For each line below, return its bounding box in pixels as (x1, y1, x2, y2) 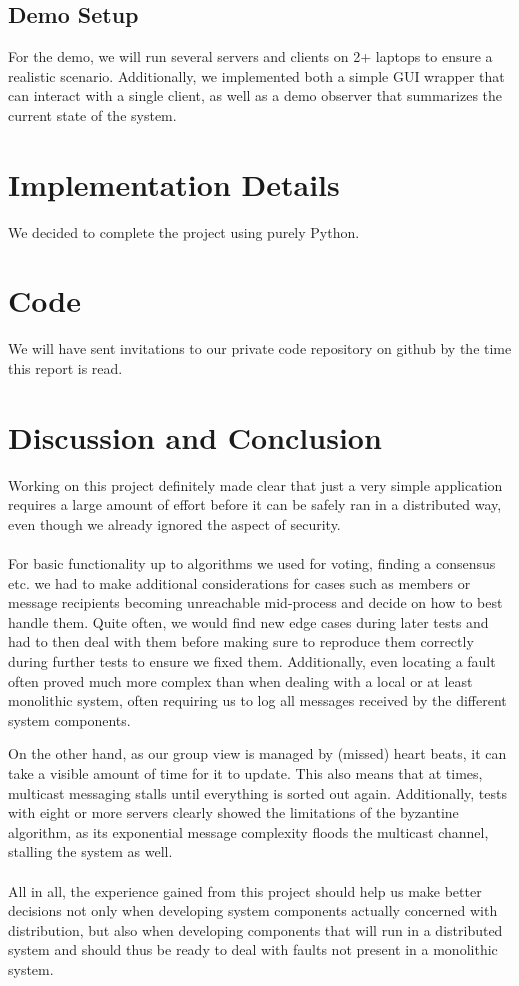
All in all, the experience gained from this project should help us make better (8, 880, 482, 901)
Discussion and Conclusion (8, 416, 382, 457)
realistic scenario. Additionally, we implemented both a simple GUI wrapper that (8, 65, 505, 86)
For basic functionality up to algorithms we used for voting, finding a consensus (8, 553, 496, 574)
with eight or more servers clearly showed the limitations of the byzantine (8, 802, 459, 823)
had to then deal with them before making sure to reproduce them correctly (8, 631, 474, 652)
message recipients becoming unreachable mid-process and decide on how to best (8, 592, 503, 613)
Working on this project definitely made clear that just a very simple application (8, 474, 503, 495)
